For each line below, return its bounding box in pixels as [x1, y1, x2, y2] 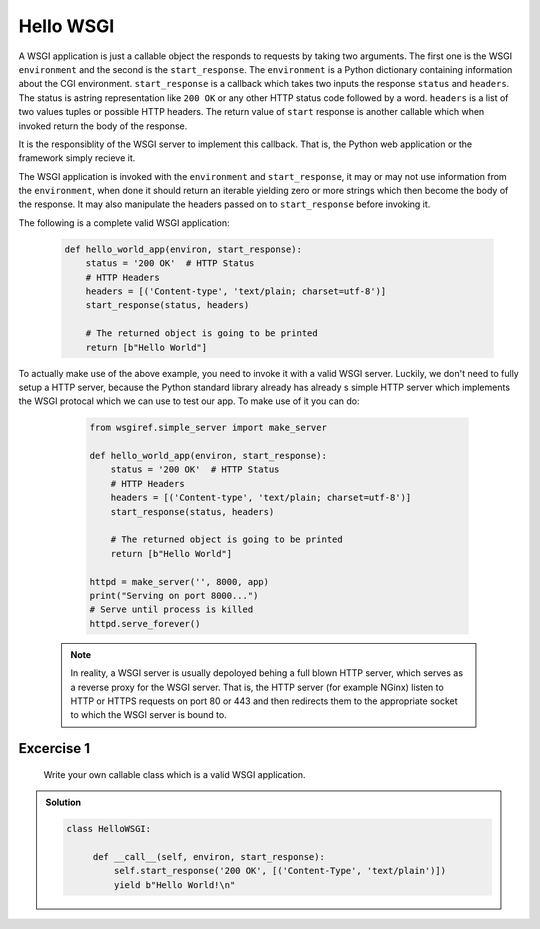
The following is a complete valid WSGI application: [18, 216, 230, 229]
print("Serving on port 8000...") [89, 590, 259, 601]
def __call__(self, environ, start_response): [92, 851, 325, 862]
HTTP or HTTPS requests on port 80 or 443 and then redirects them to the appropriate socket [70, 695, 459, 707]
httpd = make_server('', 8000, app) [89, 576, 270, 587]
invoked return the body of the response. [18, 120, 188, 132]
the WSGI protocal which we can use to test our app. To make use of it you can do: [18, 395, 360, 407]
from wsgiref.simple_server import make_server [89, 422, 327, 434]
